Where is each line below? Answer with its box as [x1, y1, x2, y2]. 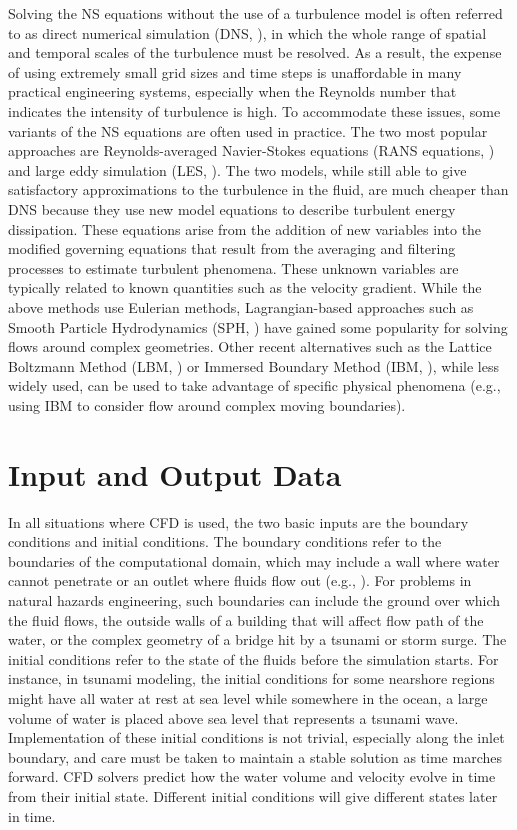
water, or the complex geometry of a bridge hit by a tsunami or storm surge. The [8, 629, 507, 650]
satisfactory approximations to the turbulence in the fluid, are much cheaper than [8, 179, 509, 200]
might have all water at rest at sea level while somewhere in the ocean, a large [8, 687, 488, 708]
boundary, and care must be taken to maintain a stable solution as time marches [8, 746, 502, 767]
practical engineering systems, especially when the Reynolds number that [8, 81, 457, 102]
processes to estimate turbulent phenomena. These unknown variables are [8, 257, 459, 278]
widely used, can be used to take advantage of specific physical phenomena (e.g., [8, 375, 501, 396]
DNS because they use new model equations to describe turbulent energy [8, 198, 456, 219]
